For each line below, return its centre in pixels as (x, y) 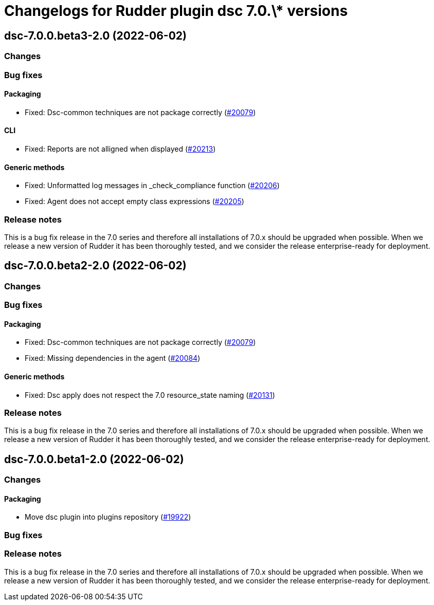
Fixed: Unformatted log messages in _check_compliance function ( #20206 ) (152, 186)
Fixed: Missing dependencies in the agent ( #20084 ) (113, 358)
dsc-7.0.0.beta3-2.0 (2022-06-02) (96, 35)
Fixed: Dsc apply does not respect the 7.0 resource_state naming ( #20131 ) (150, 395)
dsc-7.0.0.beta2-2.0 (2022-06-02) (95, 266)
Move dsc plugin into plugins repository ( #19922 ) (108, 517)
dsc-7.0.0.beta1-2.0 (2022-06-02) (94, 459)
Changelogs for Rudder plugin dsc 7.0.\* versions (176, 11)
